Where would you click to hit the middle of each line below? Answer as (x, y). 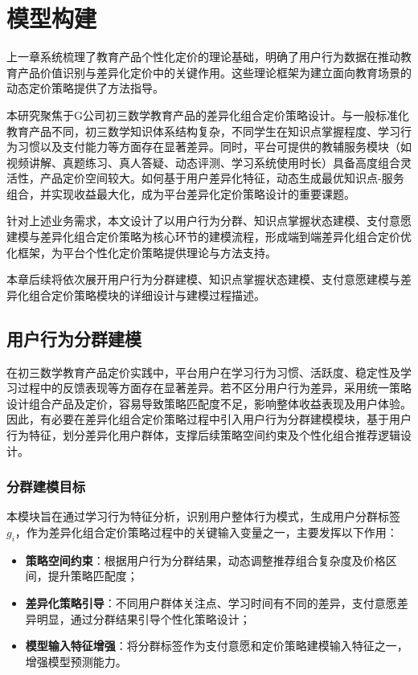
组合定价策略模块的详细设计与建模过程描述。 (147, 295)
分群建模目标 (46, 487)
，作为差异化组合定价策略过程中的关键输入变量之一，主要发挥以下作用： (206, 532)
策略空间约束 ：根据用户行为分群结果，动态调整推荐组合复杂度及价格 (205, 560)
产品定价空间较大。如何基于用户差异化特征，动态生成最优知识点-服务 (222, 178)
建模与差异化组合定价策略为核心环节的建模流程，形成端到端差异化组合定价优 (209, 237)
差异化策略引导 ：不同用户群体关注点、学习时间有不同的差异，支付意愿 (211, 603)
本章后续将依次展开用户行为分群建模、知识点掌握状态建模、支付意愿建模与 (203, 279)
